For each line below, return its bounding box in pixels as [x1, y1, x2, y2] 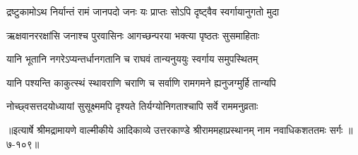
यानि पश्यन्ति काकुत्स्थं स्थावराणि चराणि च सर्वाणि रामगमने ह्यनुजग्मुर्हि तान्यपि [6, 75, 276, 89]
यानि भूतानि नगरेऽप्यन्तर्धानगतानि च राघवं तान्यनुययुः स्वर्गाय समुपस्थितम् [6, 51, 258, 66]
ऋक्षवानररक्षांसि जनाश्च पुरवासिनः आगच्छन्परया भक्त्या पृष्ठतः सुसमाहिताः [6, 27, 260, 42]
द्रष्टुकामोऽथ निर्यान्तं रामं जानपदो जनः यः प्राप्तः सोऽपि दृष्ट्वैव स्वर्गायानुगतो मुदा [6, 4, 280, 18]
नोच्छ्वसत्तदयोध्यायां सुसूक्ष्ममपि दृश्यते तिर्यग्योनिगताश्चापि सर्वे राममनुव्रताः [6, 99, 258, 113]
